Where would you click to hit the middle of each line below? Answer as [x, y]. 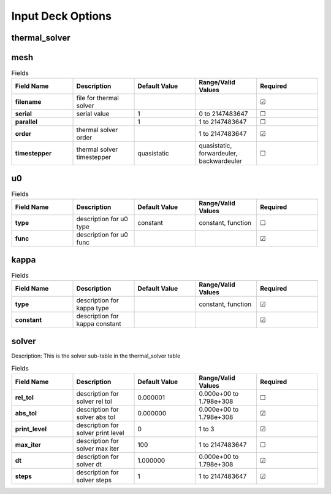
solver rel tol [94, 401]
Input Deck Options [61, 16]
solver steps [94, 480]
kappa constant [99, 324]
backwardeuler [220, 161]
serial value [93, 114]
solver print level [100, 433]
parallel [26, 122]
